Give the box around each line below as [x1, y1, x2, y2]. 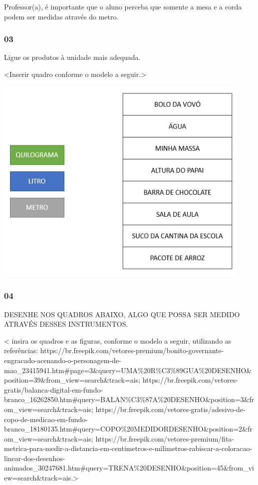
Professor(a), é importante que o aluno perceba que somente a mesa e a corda [4, 1, 242, 11]
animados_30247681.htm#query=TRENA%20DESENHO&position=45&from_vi [4, 463, 255, 473]
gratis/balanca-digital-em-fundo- [4, 384, 103, 395]
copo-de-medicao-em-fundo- [4, 414, 88, 424]
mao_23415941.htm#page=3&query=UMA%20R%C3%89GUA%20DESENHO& [4, 365, 252, 375]
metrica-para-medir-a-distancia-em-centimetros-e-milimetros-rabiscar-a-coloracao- [4, 443, 253, 454]
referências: [4, 345, 38, 356]
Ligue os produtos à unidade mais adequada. [4, 52, 141, 62]
